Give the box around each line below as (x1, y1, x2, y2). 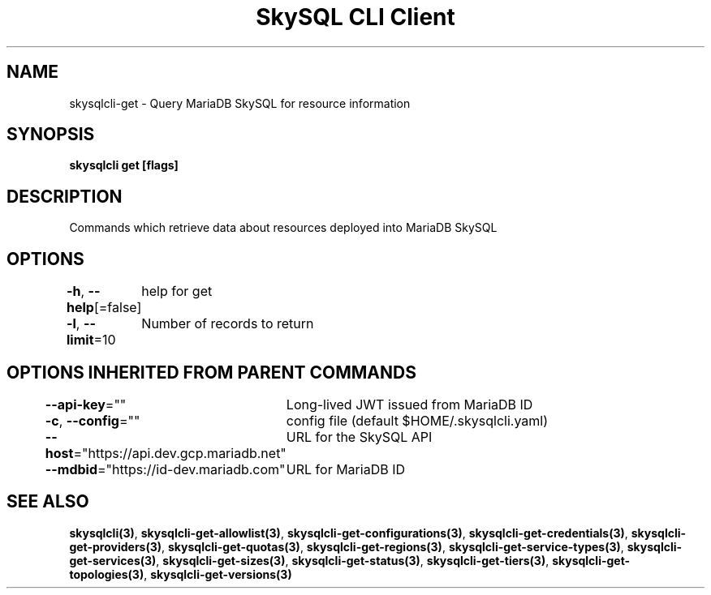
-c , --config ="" (45, 412, 140, 429)
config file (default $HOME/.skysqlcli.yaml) (286, 412, 549, 429)
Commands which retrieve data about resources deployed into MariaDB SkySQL (69, 220, 498, 235)
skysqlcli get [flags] (69, 158, 179, 173)
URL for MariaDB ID (286, 460, 405, 477)
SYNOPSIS (6, 124, 95, 145)
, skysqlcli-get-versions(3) (144, 567, 292, 581)
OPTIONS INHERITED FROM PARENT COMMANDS (6, 362, 416, 383)
